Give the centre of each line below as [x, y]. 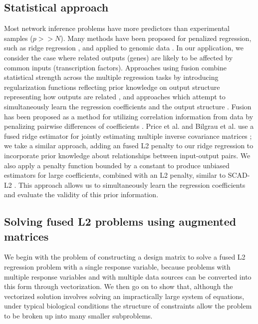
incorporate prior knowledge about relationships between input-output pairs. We [127, 155]
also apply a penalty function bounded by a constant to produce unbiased [117, 165]
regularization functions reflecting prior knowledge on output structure [112, 87]
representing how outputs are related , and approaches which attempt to [115, 97]
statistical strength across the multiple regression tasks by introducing [111, 77]
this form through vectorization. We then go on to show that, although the [119, 286]
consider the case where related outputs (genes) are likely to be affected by [119, 57]
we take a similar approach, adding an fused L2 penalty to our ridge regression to [129, 146]
